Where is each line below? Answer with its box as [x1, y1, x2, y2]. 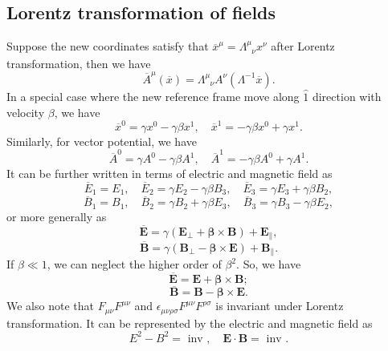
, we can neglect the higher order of [47, 256, 222, 272]
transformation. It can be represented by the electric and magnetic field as [6, 314, 373, 331]
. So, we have [236, 256, 301, 272]
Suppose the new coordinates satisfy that [6, 38, 209, 54]
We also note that [6, 297, 94, 314]
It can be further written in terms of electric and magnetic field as [6, 165, 333, 182]
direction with [312, 87, 382, 104]
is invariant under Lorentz [215, 297, 344, 314]
